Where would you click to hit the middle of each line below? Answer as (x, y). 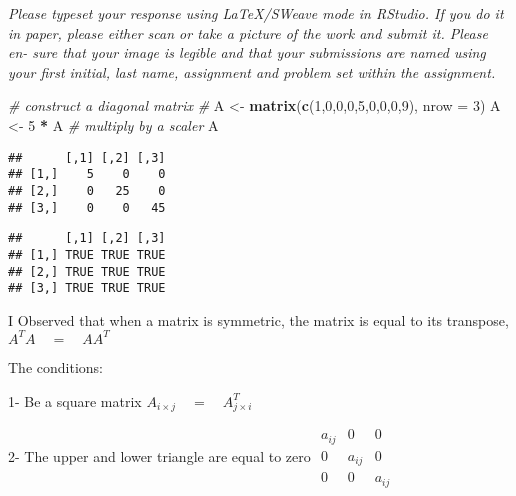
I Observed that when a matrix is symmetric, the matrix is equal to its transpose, (258, 319)
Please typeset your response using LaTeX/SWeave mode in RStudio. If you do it (256, 13)
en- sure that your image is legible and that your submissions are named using (247, 52)
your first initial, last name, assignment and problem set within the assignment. (252, 71)
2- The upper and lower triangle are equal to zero (159, 455)
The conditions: (55, 366)
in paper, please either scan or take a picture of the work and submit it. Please (248, 32)
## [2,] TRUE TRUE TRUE (87, 271)
